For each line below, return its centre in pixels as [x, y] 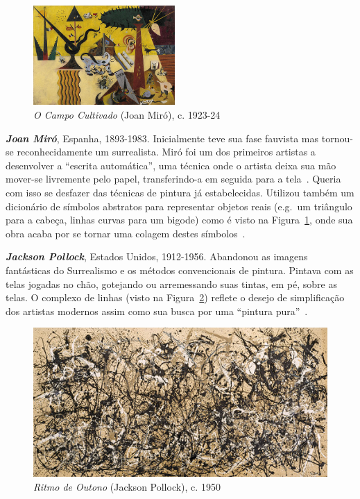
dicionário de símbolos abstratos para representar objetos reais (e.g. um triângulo [179, 206]
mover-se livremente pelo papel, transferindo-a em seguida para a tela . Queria [173, 179]
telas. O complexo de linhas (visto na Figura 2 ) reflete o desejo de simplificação [175, 297]
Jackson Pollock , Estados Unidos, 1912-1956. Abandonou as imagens [157, 256]
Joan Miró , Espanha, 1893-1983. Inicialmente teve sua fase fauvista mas [162, 138]
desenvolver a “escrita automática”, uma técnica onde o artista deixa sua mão [171, 165]
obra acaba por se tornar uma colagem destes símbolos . [126, 233]
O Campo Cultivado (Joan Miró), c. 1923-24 [127, 115]
